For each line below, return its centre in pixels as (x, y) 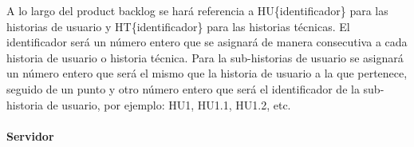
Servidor (30, 135)
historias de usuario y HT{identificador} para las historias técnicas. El (178, 26)
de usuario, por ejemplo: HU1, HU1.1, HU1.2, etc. (169, 104)
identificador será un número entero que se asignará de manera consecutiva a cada (207, 42)
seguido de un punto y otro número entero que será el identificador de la (183, 88)
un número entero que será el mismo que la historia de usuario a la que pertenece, (207, 73)
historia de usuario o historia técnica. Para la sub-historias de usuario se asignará (205, 57)
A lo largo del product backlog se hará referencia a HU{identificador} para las (197, 10)
